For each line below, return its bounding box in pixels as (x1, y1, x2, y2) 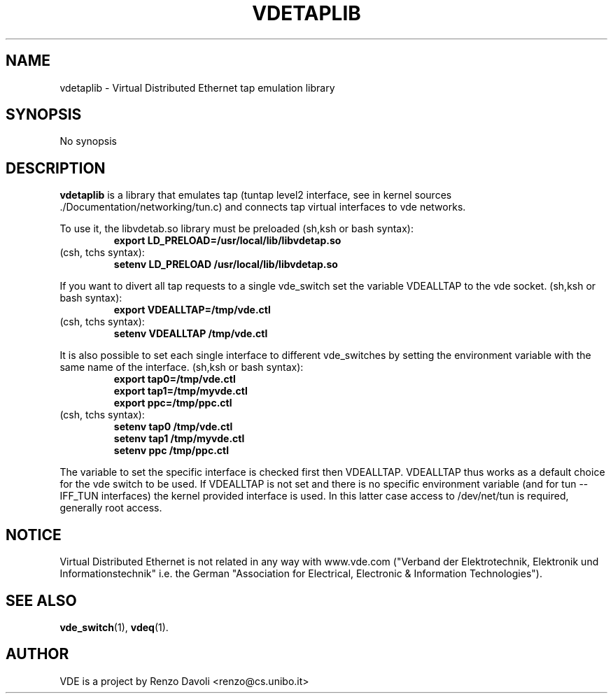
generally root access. (59, 502, 162, 514)
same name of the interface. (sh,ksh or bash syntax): (59, 361, 304, 374)
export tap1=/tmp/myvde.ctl (113, 385, 248, 397)
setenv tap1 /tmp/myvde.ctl (113, 432, 245, 445)
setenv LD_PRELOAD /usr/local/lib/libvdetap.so (113, 258, 338, 271)
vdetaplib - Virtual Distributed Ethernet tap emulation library (59, 81, 335, 94)
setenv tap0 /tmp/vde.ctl (113, 421, 233, 433)
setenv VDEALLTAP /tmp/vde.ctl (113, 327, 268, 340)
